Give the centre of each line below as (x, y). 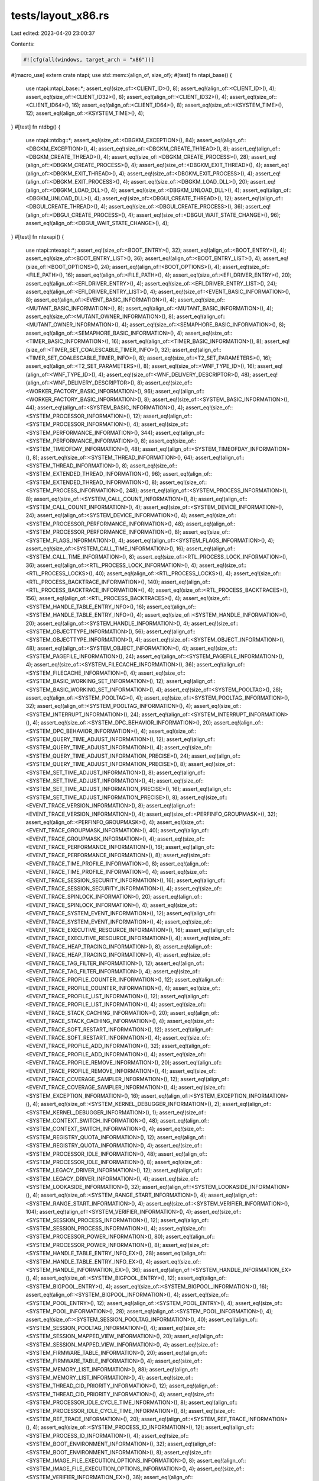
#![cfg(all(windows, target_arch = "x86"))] (89, 60)
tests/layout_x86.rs (60, 15)
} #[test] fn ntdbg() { (36, 127)
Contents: (23, 44)
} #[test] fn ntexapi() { (38, 236)
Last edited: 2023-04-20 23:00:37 (53, 33)
